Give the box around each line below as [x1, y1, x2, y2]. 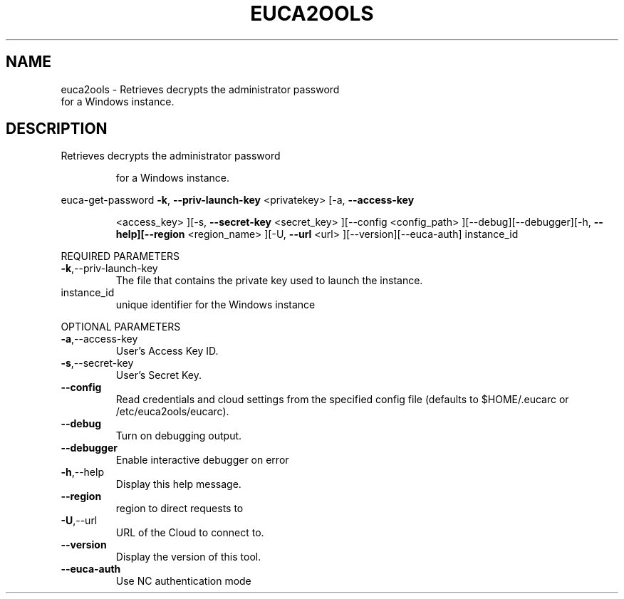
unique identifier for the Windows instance [115, 298, 316, 311]
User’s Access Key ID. [115, 345, 219, 358]
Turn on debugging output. [115, 429, 242, 442]
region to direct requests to [115, 502, 244, 515]
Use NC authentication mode [115, 575, 251, 588]
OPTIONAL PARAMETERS [61, 321, 181, 333]
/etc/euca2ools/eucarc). [115, 405, 229, 418]
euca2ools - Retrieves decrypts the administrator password [61, 83, 340, 95]
